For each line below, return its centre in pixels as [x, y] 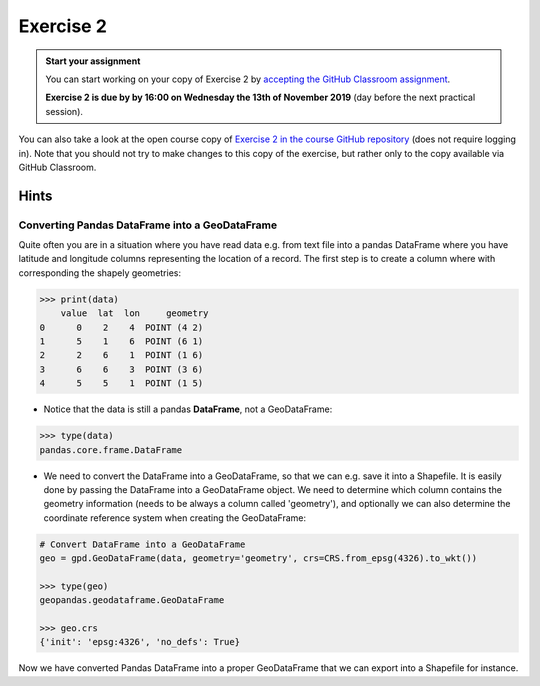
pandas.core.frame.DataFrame [111, 449]
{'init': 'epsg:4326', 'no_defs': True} [139, 642]
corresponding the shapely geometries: [100, 272]
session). [64, 111]
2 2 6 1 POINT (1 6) [121, 355]
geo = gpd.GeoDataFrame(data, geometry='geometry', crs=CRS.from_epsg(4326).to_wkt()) [258, 558]
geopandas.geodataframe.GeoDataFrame [132, 600]
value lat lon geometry [134, 313]
